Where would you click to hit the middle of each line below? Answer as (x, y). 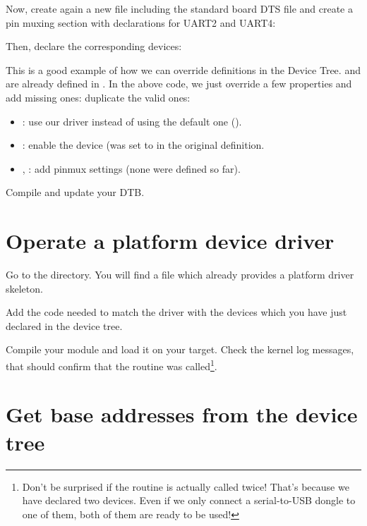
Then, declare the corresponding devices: (94, 46)
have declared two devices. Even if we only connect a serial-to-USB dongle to (189, 500)
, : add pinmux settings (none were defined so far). (131, 168)
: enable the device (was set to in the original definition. (143, 145)
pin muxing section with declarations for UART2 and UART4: (141, 22)
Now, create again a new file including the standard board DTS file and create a (179, 8)
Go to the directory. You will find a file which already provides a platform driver (180, 275)
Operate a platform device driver (170, 241)
